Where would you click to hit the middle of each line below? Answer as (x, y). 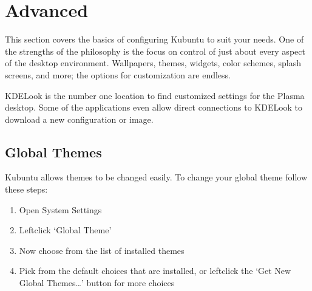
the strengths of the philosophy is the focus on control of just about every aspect (155, 51)
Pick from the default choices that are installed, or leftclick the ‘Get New (155, 271)
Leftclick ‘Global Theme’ (65, 230)
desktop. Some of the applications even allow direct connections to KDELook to (154, 107)
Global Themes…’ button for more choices (97, 283)
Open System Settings (60, 209)
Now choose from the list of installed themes (102, 250)
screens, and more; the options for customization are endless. (118, 74)
